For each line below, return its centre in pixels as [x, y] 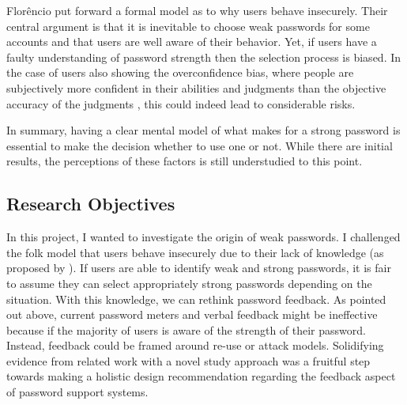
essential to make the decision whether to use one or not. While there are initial [200, 145]
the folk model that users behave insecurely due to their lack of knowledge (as [195, 252]
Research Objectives [91, 204]
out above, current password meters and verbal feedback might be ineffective [192, 314]
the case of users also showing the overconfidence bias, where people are [180, 72]
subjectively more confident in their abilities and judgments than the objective [196, 87]
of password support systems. [77, 392]
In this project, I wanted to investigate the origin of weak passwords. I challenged [203, 237]
